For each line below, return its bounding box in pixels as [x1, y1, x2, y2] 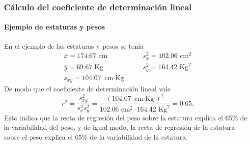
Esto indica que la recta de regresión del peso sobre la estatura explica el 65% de [4, 112, 247, 122]
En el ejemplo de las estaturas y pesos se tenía [4, 40, 144, 51]
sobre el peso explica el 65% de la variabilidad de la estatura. [4, 132, 188, 142]
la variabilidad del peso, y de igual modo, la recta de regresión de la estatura [4, 122, 235, 132]
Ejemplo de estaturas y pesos [4, 22, 105, 32]
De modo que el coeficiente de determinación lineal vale [4, 84, 171, 94]
